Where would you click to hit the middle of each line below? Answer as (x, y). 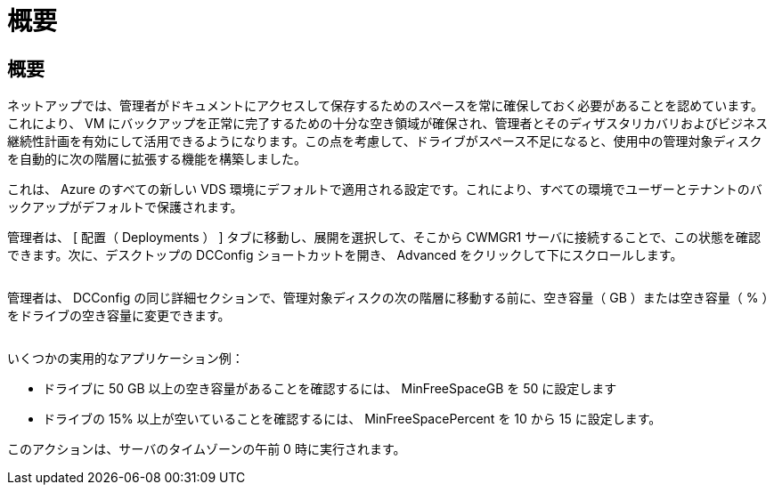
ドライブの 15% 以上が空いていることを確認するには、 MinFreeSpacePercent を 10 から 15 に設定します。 (352, 419)
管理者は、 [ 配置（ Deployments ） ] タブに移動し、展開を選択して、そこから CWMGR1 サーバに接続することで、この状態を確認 (384, 238)
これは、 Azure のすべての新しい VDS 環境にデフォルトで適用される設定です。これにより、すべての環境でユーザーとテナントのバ (385, 190)
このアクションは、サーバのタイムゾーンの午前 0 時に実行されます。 (207, 449)
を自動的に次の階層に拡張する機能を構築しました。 (157, 159)
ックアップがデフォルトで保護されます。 (125, 207)
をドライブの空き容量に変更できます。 (119, 316)
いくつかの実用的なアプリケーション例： (126, 359)
